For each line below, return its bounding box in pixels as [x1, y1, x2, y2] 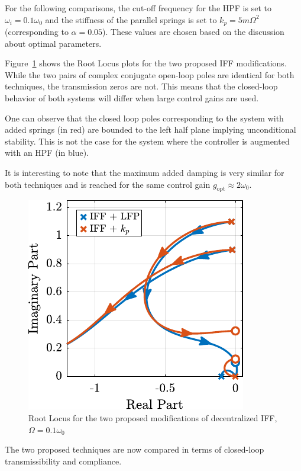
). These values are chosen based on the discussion [102, 25, 284, 38]
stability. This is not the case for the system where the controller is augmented [5, 134, 290, 147]
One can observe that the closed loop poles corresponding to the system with [5, 111, 284, 124]
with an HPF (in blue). [5, 146, 89, 159]
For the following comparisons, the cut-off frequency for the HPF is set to [5, 2, 271, 14]
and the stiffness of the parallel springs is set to [45, 13, 217, 25]
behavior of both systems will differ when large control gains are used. [5, 92, 259, 104]
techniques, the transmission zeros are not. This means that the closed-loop [5, 80, 278, 92]
